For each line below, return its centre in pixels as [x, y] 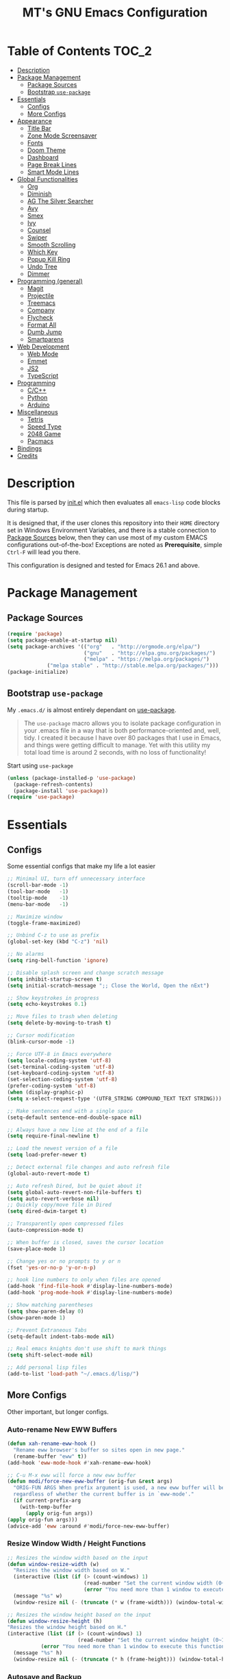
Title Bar [39, 128]
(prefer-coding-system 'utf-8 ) [52, 1086]
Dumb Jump [44, 332]
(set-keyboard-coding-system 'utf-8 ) [61, 1073]
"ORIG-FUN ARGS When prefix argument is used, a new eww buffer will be [119, 1488]
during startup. [28, 509]
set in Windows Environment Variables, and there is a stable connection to [112, 530]
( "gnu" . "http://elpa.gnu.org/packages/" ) [149, 653]
